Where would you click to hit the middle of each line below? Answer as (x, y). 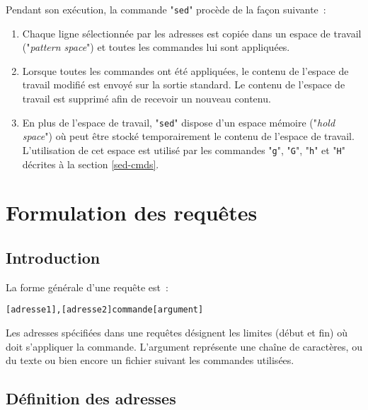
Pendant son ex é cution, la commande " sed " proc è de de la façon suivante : (166, 9)
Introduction (53, 257)
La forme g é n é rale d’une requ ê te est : (87, 287)
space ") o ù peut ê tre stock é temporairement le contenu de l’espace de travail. (188, 136)
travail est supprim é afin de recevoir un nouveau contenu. (146, 99)
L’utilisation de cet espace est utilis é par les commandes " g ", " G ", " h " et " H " (184, 150)
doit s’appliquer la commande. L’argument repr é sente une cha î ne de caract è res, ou (184, 346)
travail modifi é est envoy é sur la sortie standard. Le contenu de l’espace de (184, 84)
